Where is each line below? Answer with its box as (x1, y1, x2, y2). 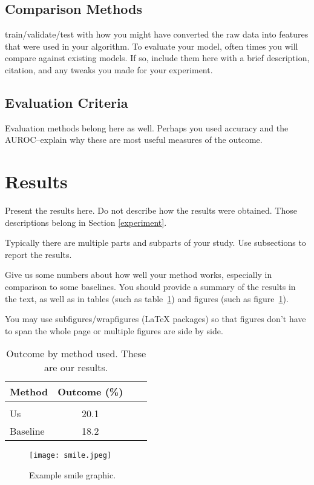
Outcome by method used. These (6, 346, 146, 361)
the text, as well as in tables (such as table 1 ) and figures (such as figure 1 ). (5, 292, 289, 305)
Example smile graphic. (29, 469, 116, 481)
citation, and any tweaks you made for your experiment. (5, 63, 213, 76)
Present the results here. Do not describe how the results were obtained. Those (5, 204, 297, 217)
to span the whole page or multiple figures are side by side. (5, 324, 223, 337)
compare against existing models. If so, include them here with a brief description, (5, 51, 310, 64)
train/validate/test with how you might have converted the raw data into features (5, 28, 309, 41)
